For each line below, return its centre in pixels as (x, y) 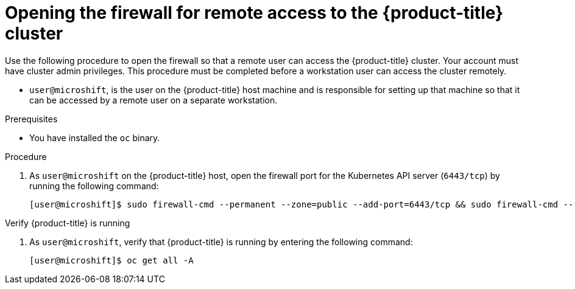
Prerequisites (31, 119)
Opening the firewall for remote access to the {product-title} (254, 13)
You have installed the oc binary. (95, 138)
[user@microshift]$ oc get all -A (111, 260)
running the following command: (94, 186)
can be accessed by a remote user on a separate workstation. (153, 100)
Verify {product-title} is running (68, 223)
